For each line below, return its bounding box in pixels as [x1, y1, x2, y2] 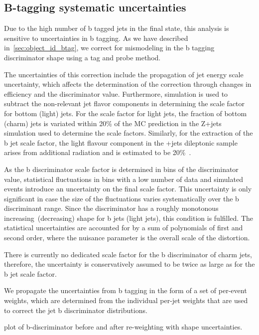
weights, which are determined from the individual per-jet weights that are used [4, 295, 248, 306]
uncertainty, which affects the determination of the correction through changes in [4, 79, 252, 89]
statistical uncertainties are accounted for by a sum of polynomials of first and [4, 222, 243, 233]
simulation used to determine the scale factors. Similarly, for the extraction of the [4, 128, 253, 138]
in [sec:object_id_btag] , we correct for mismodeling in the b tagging [4, 42, 215, 53]
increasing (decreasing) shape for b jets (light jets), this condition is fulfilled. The [4, 212, 254, 223]
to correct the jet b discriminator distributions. [4, 305, 147, 315]
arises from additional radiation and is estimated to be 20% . [4, 147, 191, 158]
